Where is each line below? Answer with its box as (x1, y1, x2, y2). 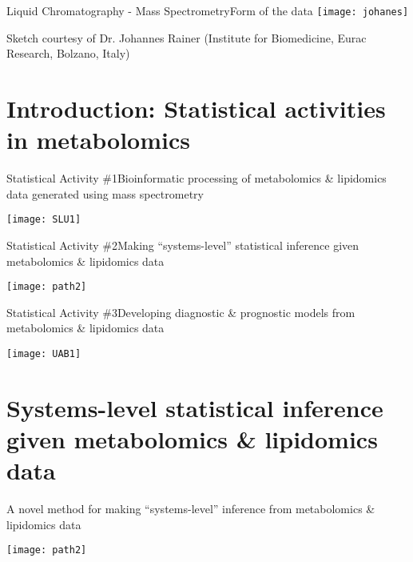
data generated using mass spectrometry (6, 185, 204, 202)
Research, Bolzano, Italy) (6, 45, 130, 62)
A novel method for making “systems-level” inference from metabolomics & (6, 500, 375, 517)
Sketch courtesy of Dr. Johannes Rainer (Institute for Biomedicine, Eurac (6, 29, 367, 46)
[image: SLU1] (6, 214, 81, 226)
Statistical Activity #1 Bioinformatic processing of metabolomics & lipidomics (6, 170, 387, 187)
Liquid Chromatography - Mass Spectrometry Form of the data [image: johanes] (6, 2, 409, 18)
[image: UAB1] (6, 348, 81, 360)
